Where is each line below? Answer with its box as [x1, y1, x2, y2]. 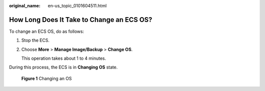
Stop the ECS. [21, 37, 50, 44]
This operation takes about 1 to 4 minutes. [21, 55, 106, 61]
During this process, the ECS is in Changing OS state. [9, 64, 118, 70]
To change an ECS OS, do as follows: [9, 28, 84, 34]
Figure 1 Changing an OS [21, 75, 72, 81]
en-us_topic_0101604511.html [48, 3, 107, 8]
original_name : [9, 3, 41, 8]
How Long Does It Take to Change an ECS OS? [9, 15, 153, 24]
